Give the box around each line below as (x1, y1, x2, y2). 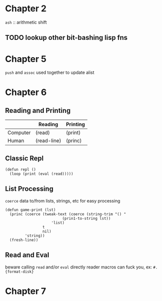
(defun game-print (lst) (5, 207, 56, 212)
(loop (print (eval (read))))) (9, 171, 74, 176)
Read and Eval (5, 251, 50, 259)
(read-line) (35, 137, 61, 144)
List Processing (5, 185, 54, 193)
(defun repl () (5, 167, 36, 172)
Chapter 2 (5, 3, 47, 14)
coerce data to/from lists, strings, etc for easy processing (5, 198, 120, 203)
